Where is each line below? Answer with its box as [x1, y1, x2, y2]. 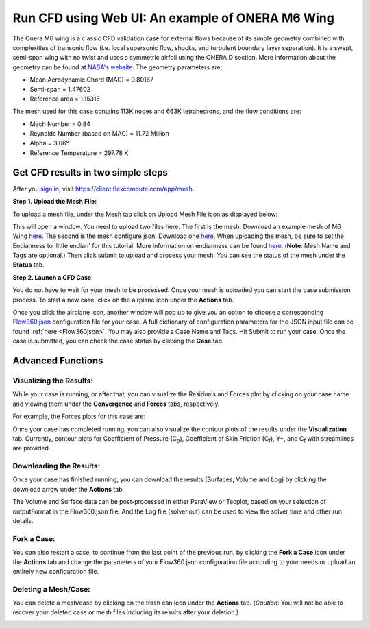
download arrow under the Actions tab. [12, 485, 125, 493]
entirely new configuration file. [12, 567, 99, 575]
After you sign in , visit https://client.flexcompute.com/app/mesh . [12, 184, 195, 193]
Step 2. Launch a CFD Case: [12, 273, 94, 281]
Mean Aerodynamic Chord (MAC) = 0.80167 [29, 75, 154, 84]
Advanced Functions [12, 355, 103, 367]
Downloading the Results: [12, 461, 101, 471]
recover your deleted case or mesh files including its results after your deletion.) [12, 608, 239, 616]
